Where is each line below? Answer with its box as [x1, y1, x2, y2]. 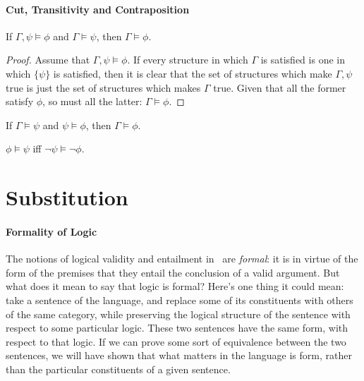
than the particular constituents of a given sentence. [6, 361, 231, 376]
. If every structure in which [127, 52, 248, 67]
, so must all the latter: [42, 94, 142, 109]
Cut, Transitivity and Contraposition [6, 1, 190, 16]
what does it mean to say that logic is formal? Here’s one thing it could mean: [6, 279, 344, 294]
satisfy [6, 94, 34, 109]
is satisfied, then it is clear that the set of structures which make [53, 66, 332, 80]
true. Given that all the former [213, 80, 346, 95]
